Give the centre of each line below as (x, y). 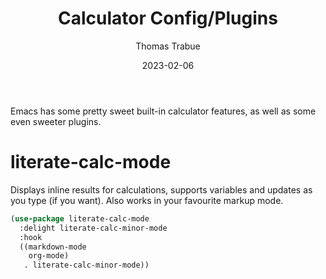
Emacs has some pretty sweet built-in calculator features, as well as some (163, 111)
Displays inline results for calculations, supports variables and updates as (161, 189)
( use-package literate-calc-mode (80, 218)
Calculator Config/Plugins (168, 18)
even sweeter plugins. (56, 121)
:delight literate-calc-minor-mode (93, 228)
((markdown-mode (53, 247)
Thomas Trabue (168, 46)
